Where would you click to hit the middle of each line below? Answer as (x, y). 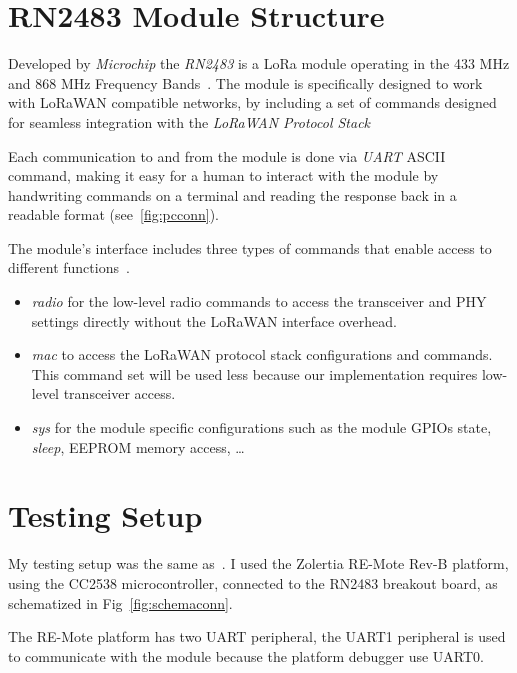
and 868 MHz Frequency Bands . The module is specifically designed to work (245, 82)
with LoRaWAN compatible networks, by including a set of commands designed (252, 102)
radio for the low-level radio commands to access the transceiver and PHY (259, 301)
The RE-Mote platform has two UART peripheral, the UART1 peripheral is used (257, 636)
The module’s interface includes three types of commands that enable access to (250, 247)
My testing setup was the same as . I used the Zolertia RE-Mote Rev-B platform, (258, 563)
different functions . (69, 267)
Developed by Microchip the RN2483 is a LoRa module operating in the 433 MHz (259, 63)
